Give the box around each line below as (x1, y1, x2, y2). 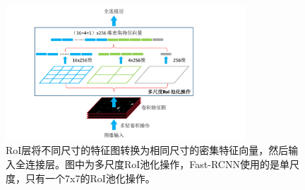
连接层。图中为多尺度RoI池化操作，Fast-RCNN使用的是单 (25, 156, 289, 171)
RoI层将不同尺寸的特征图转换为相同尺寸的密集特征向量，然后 (6, 143, 289, 158)
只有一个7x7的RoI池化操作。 (25, 170, 155, 185)
